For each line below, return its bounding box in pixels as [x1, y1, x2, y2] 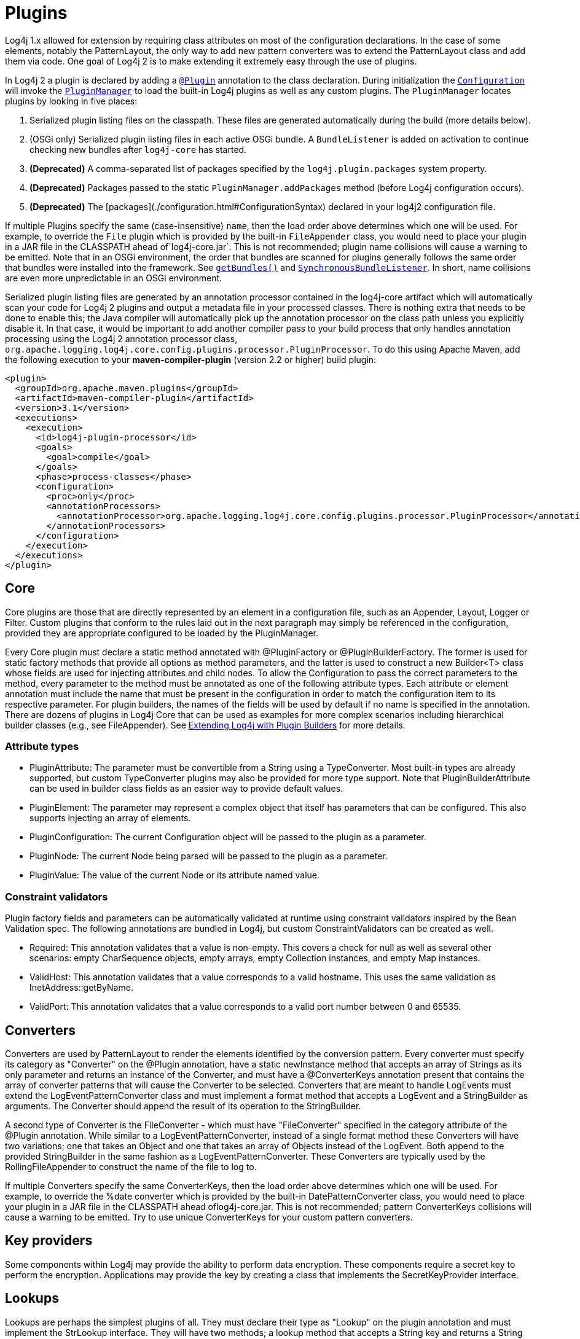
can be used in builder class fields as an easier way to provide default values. [29, 783, 343, 794]
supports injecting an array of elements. [29, 813, 191, 824]
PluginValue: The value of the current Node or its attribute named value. [29, 870, 320, 881]
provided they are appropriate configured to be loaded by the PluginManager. [5, 627, 319, 638]
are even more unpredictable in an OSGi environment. [5, 272, 222, 283]
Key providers [5, 1233, 93, 1249]
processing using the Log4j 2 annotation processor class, [5, 333, 238, 344]
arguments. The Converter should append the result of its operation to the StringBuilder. [5, 1100, 361, 1111]
